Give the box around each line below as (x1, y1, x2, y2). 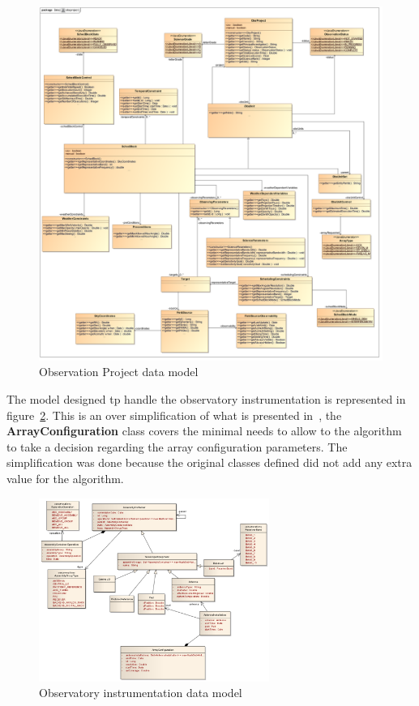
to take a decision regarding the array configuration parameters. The (6, 438, 348, 455)
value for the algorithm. (6, 469, 124, 486)
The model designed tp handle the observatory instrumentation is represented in (6, 390, 406, 407)
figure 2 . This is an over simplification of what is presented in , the (6, 406, 342, 423)
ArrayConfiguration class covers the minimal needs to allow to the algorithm (6, 422, 402, 439)
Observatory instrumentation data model (39, 684, 242, 701)
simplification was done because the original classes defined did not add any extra (6, 454, 413, 471)
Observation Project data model (39, 363, 199, 380)
